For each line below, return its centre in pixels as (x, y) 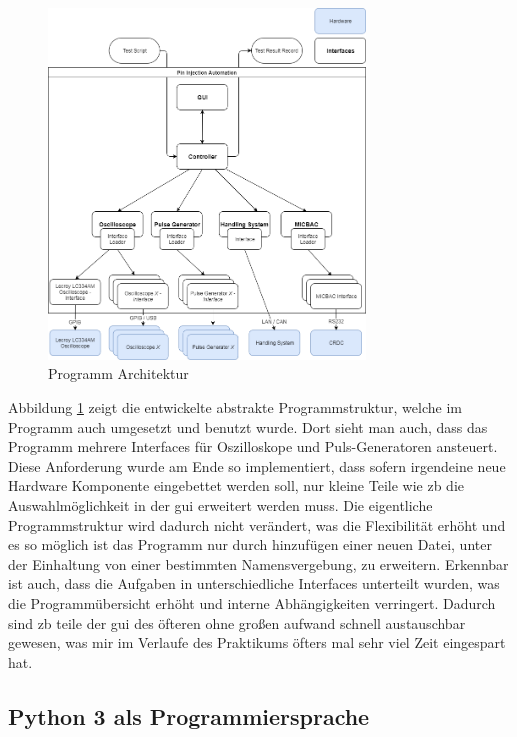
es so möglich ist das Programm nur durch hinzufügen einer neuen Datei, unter (250, 544)
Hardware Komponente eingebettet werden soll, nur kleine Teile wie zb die (236, 485)
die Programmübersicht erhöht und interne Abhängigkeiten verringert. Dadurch (252, 602)
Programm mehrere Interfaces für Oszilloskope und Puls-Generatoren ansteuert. (253, 446)
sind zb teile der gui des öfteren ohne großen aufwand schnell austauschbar (237, 622)
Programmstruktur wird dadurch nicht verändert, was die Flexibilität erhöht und (257, 524)
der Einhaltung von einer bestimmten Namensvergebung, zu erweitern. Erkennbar (258, 563)
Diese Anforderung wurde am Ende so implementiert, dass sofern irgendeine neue (257, 465)
